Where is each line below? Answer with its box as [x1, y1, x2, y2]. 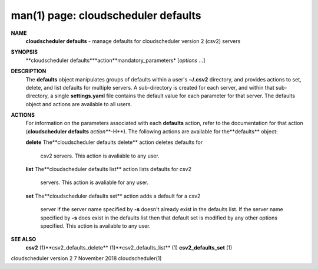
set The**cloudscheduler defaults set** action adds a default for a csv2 [25, 192, 201, 199]
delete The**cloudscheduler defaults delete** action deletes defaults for [25, 139, 203, 146]
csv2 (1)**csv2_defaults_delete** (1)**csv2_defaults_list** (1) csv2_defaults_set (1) [25, 244, 233, 251]
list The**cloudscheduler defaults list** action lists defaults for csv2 [25, 166, 191, 173]
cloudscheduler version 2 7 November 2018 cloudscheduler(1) [11, 255, 162, 262]
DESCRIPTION [11, 68, 47, 75]
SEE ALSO [11, 236, 37, 243]
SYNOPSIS [11, 48, 38, 55]
